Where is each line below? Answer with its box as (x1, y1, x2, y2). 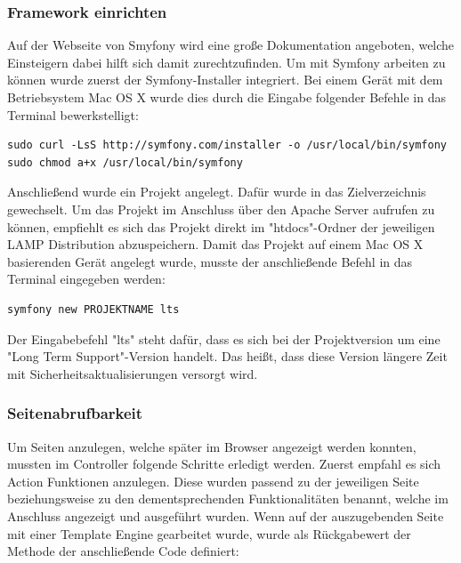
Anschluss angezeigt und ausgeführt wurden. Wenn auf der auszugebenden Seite (7, 506, 444, 525)
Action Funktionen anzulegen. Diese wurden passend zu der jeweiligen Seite (7, 471, 419, 490)
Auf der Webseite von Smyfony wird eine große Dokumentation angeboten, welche (7, 36, 455, 54)
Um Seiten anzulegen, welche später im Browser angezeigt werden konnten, (7, 437, 417, 455)
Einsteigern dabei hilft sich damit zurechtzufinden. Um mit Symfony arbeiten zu (7, 52, 446, 71)
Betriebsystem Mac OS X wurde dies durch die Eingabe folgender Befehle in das (7, 88, 446, 106)
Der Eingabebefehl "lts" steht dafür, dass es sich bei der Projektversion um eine (7, 329, 441, 348)
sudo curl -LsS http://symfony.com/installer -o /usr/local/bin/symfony (7, 139, 447, 152)
